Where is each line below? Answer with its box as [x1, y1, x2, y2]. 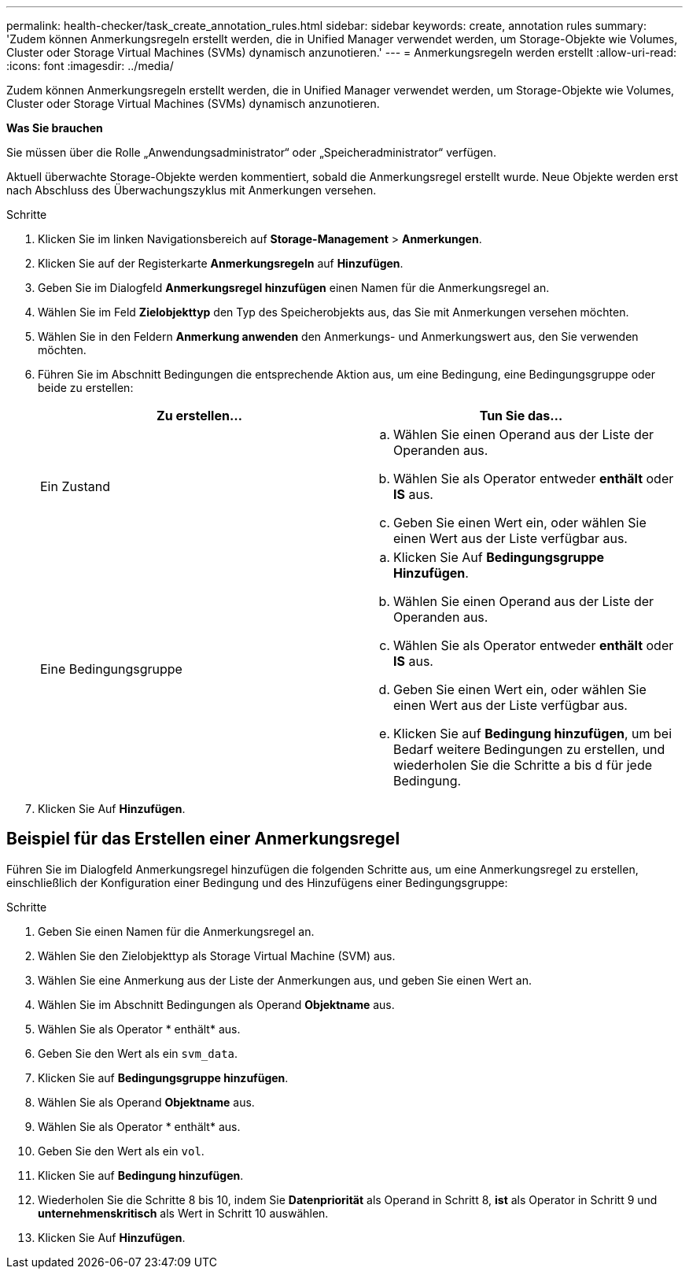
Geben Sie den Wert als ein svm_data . [38, 1046, 238, 1060]
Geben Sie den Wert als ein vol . [38, 1144, 204, 1158]
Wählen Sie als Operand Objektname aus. [38, 1095, 255, 1109]
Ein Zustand [40, 479, 110, 494]
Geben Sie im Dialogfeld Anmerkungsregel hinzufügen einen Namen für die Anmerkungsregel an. [38, 281, 550, 294]
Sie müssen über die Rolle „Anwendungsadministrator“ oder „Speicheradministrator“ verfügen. [6, 146, 496, 159]
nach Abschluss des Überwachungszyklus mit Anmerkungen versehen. [6, 183, 377, 197]
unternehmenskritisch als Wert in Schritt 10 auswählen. [38, 1206, 329, 1220]
